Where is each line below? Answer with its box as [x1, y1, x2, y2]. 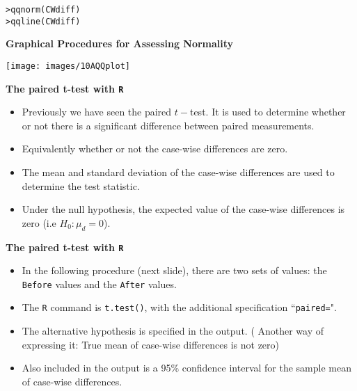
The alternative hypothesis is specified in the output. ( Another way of [22, 324, 324, 338]
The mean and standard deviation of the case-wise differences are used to [22, 165, 335, 179]
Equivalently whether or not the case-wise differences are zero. [22, 141, 288, 156]
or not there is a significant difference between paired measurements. [22, 118, 315, 132]
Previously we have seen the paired [22, 104, 172, 119]
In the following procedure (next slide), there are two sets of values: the [22, 263, 327, 278]
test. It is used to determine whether [189, 104, 346, 119]
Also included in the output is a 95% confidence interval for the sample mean [22, 360, 351, 375]
